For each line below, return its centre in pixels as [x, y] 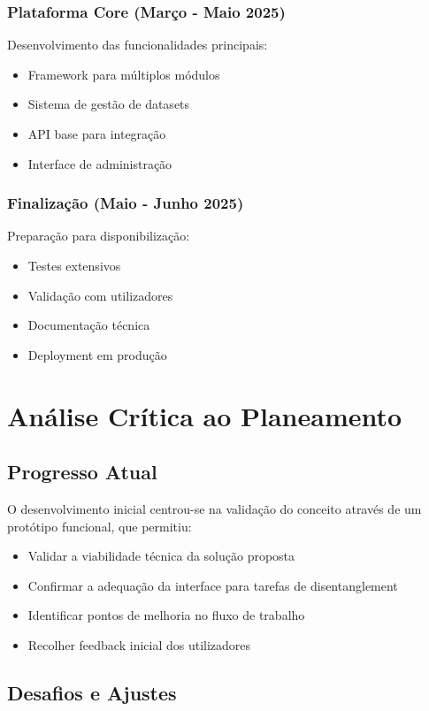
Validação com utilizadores [100, 295]
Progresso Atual [82, 472]
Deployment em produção [97, 354]
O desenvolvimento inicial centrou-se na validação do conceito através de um [214, 508]
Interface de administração [100, 163]
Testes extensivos [74, 265]
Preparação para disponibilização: [99, 236]
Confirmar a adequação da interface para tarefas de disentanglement [213, 585]
